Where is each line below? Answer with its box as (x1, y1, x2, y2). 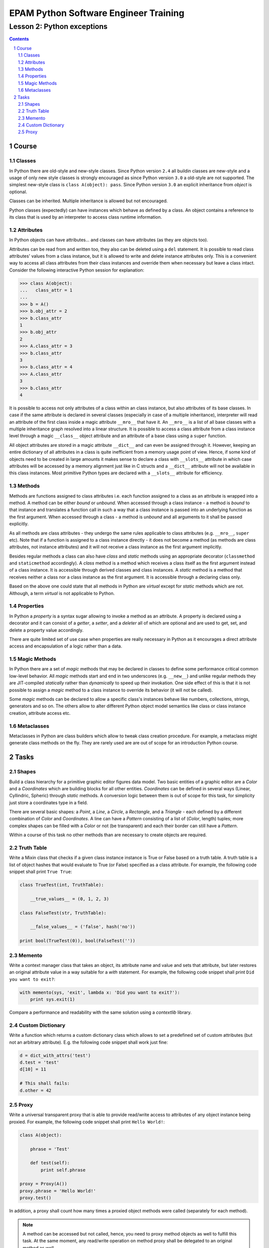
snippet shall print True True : (9, 869, 72, 875)
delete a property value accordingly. (9, 627, 84, 633)
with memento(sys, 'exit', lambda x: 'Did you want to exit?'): (19, 989, 180, 995)
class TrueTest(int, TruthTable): (19, 882, 104, 888)
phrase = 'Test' (30, 1146, 70, 1152)
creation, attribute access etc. (9, 710, 71, 716)
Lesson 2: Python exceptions (9, 22, 108, 31)
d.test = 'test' (19, 1060, 60, 1065)
